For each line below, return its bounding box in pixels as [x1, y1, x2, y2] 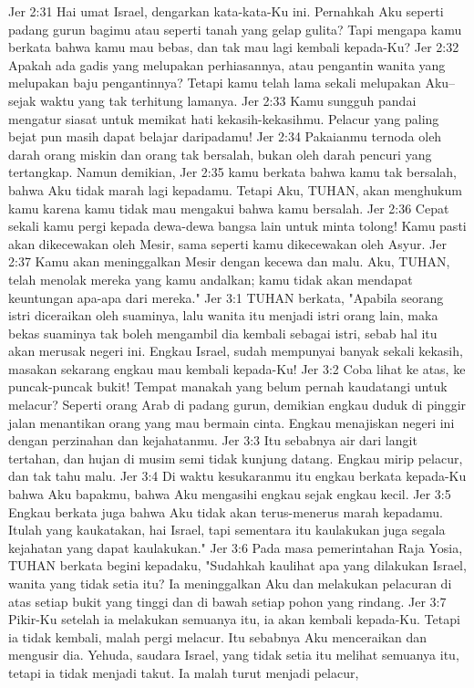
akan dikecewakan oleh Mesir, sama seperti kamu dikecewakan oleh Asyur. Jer [8, 234, 447, 253]
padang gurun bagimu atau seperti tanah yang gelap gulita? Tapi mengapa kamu [8, 19, 462, 38]
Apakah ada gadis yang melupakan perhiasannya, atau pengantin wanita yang [8, 55, 446, 74]
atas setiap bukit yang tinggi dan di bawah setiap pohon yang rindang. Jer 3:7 [8, 591, 447, 610]
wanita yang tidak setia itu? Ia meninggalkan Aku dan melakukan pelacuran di [8, 574, 452, 592]
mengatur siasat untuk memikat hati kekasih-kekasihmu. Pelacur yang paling [8, 109, 439, 128]
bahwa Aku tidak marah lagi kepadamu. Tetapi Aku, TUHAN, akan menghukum [8, 180, 462, 199]
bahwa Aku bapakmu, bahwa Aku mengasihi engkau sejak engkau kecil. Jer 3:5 [8, 485, 451, 504]
